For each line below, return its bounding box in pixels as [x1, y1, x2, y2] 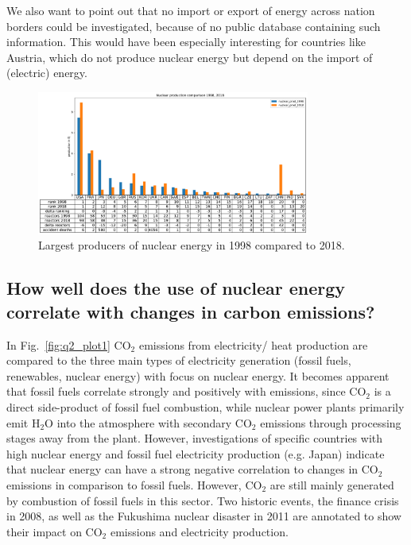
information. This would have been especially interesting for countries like [6, 33, 366, 50]
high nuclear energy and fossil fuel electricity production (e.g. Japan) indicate [6, 445, 385, 462]
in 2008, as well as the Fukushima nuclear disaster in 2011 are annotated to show [6, 508, 401, 524]
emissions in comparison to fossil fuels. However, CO [6, 476, 262, 493]
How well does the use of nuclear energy [6, 276, 346, 300]
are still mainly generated [269, 476, 394, 493]
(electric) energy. [6, 64, 87, 81]
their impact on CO [6, 523, 103, 539]
